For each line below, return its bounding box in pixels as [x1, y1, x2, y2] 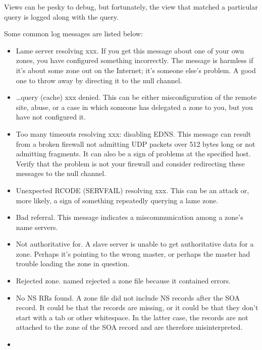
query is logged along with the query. [4, 11, 119, 22]
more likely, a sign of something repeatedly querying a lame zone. [16, 195, 219, 205]
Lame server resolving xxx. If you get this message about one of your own [16, 45, 244, 55]
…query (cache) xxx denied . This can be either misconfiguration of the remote [16, 92, 257, 102]
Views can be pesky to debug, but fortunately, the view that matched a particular [4, 2, 258, 12]
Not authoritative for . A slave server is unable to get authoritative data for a [16, 239, 254, 249]
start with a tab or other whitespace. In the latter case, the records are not [16, 312, 248, 322]
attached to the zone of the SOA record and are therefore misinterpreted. [16, 322, 243, 332]
